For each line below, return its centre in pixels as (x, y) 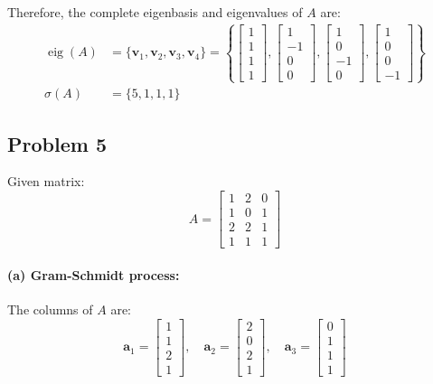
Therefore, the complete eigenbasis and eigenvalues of (155, 12)
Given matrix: (46, 181)
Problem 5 (57, 143)
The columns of (50, 309)
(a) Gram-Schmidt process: (94, 274)
